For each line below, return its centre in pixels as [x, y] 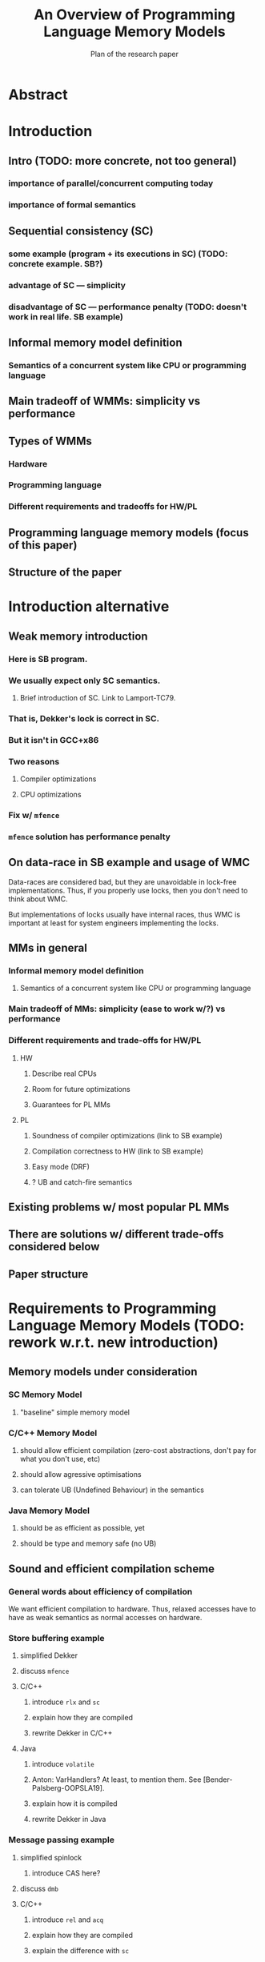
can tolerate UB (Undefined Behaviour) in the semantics [112, 1490]
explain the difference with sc [80, 1950]
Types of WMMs [50, 441]
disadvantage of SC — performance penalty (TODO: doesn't [127, 307]
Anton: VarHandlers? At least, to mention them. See [116, 1779]
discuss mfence [44, 1671]
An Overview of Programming [135, 15]
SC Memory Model [45, 1394]
